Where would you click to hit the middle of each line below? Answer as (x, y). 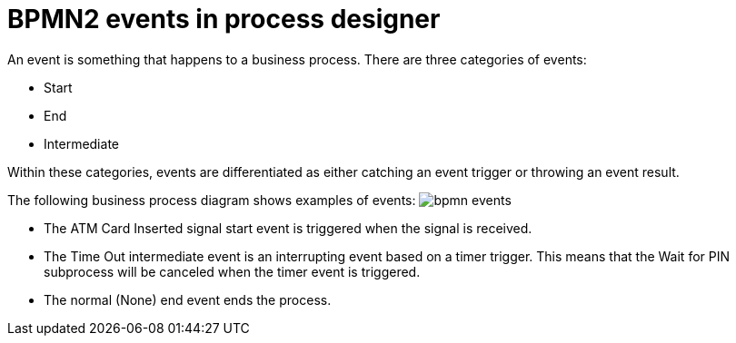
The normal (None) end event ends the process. (188, 299)
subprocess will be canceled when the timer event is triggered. (232, 271)
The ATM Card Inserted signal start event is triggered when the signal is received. (288, 228)
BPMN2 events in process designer (224, 19)
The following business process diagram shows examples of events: (212, 200)
